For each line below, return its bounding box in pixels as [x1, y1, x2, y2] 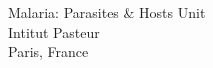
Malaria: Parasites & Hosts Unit [8, 2, 206, 22]
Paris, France [8, 41, 89, 62]
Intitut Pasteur [8, 21, 100, 42]
